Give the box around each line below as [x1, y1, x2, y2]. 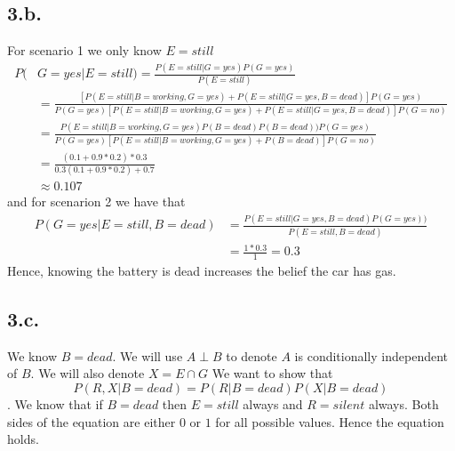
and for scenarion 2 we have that [7, 192, 186, 211]
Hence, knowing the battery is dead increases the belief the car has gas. [7, 262, 396, 280]
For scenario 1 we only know [7, 41, 162, 60]
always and [243, 395, 303, 414]
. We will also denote [30, 364, 145, 383]
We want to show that [212, 364, 333, 383]
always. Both [368, 395, 439, 414]
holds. [7, 430, 39, 448]
